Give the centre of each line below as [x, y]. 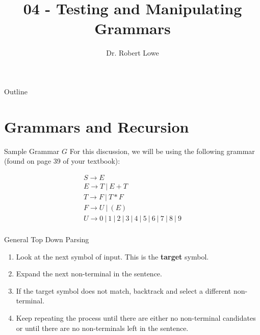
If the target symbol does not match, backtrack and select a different [124, 290]
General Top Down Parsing [47, 239]
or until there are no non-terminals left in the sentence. [102, 328]
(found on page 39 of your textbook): [62, 161]
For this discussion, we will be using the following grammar [162, 151]
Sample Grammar [32, 151]
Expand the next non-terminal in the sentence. [89, 274]
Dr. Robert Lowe [133, 53]
